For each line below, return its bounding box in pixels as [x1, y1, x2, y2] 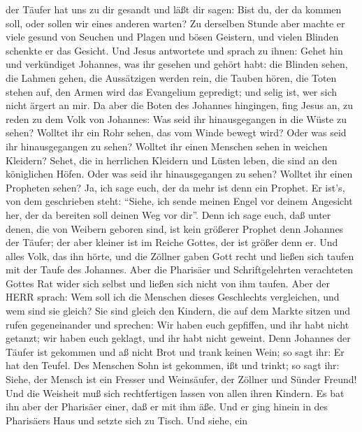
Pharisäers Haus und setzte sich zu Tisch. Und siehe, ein [6, 412, 248, 427]
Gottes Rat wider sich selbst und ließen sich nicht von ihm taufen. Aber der [6, 275, 330, 290]
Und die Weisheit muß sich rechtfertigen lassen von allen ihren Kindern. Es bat [6, 385, 345, 400]
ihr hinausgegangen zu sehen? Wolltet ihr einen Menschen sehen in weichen [6, 138, 328, 153]
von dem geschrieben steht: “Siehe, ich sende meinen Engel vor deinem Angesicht [6, 194, 353, 208]
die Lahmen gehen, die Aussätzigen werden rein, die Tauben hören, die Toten [6, 70, 337, 85]
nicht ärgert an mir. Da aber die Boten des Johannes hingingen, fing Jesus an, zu [6, 98, 354, 113]
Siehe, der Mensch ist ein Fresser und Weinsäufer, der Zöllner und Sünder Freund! [6, 372, 357, 387]
